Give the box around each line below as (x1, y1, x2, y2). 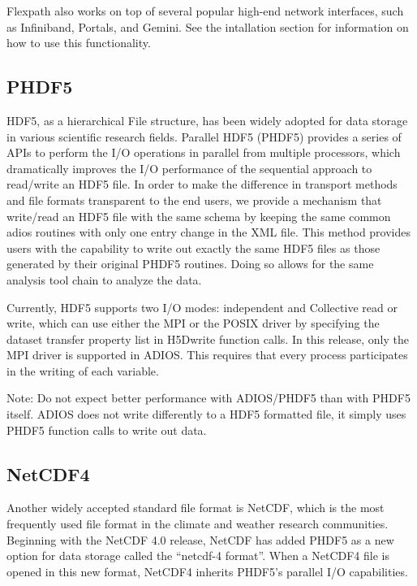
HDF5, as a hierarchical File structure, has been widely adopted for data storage (6, 111, 408, 128)
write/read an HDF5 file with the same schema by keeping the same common (6, 207, 391, 224)
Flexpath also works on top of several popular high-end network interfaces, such (6, 2, 404, 19)
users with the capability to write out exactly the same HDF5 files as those (6, 239, 380, 256)
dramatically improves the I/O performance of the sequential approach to (6, 159, 372, 176)
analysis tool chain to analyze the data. (6, 271, 202, 288)
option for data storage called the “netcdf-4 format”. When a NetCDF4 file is (6, 547, 389, 564)
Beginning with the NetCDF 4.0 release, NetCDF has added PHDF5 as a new (6, 531, 394, 548)
